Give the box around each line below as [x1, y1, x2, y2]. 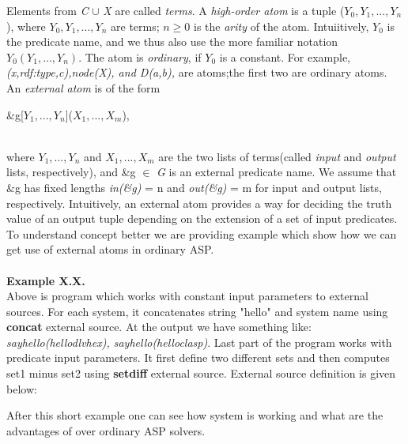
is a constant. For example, [219, 48, 351, 65]
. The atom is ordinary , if [78, 48, 202, 65]
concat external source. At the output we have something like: [6, 318, 312, 335]
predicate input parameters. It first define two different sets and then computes [6, 349, 390, 366]
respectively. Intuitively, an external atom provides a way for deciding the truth [6, 194, 392, 211]
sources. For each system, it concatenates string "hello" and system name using [6, 303, 388, 319]
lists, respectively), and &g [6, 164, 136, 180]
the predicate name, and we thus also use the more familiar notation [6, 33, 338, 50]
